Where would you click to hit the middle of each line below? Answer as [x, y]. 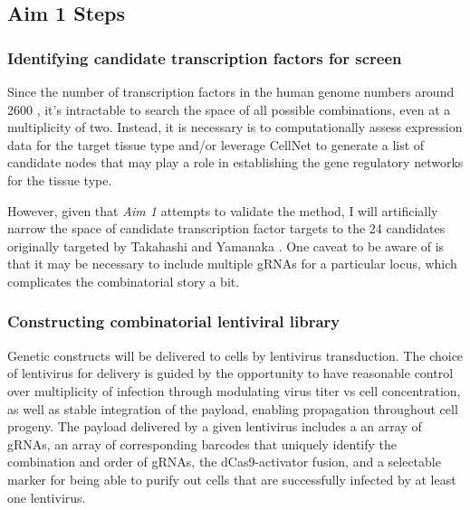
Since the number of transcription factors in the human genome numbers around [231, 91]
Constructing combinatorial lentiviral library [174, 321]
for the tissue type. [60, 179]
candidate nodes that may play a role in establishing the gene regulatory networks [235, 162]
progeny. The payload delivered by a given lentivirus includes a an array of [215, 426]
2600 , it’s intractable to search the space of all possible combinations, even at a [229, 109]
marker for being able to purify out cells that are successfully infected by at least [232, 479]
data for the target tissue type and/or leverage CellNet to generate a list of [216, 144]
